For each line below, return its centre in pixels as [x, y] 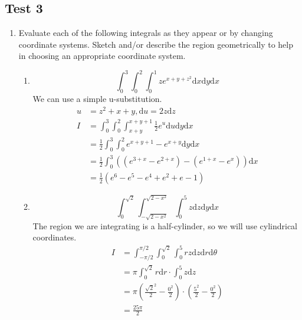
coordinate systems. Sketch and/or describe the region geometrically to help [156, 44]
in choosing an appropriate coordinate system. [102, 56]
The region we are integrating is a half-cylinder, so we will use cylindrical [165, 225]
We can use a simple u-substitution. [97, 99]
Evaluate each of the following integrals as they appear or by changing [146, 33]
